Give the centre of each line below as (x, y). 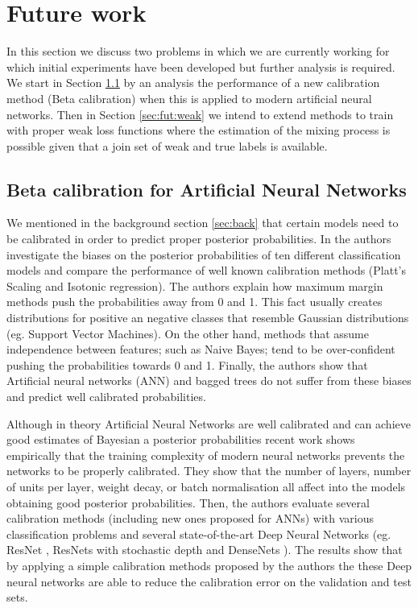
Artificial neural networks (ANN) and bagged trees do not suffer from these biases (209, 381)
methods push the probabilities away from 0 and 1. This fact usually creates (195, 302)
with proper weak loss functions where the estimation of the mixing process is (199, 130)
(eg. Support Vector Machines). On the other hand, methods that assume (188, 333)
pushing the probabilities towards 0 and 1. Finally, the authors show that (187, 364)
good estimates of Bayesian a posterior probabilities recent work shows (181, 439)
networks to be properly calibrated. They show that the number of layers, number (209, 471)
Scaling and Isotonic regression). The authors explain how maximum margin (195, 285)
